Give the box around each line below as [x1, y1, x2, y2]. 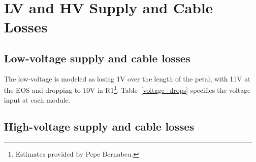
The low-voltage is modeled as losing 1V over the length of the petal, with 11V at [4, 73, 251, 83]
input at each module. [4, 94, 70, 105]
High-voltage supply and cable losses [4, 118, 194, 134]
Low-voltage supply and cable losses [4, 50, 191, 65]
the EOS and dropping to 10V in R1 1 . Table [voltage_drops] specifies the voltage [4, 83, 251, 95]
